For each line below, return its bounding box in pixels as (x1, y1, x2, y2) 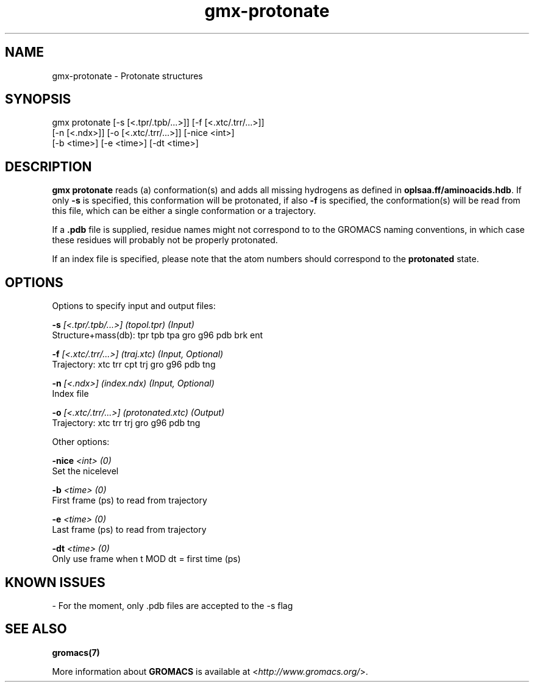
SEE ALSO (5, 621, 67, 637)
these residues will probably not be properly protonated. (52, 235, 278, 246)
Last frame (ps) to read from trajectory (52, 524, 207, 535)
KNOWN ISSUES (5, 574, 105, 590)
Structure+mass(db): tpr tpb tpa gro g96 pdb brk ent (52, 330, 263, 341)
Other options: (52, 436, 110, 447)
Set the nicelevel (52, 466, 119, 477)
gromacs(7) (52, 647, 100, 658)
